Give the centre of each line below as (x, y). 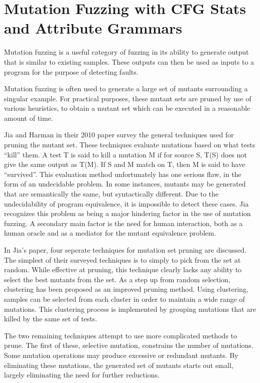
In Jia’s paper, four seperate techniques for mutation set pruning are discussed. (125, 250)
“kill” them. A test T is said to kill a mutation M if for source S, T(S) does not (125, 154)
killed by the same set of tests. (51, 319)
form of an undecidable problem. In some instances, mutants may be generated (125, 184)
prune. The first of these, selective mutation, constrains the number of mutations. (129, 345)
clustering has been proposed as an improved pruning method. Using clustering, (126, 289)
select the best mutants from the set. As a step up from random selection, (117, 279)
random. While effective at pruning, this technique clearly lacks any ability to (123, 269)
